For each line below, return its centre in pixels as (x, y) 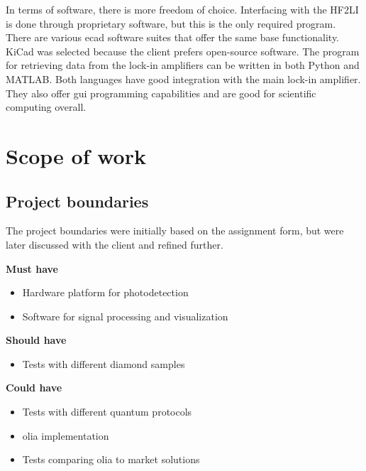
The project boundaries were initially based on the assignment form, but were (175, 231)
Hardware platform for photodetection (105, 292)
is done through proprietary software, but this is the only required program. (171, 23)
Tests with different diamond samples (104, 363)
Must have (32, 268)
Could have (34, 388)
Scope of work (76, 155)
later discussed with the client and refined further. (115, 244)
